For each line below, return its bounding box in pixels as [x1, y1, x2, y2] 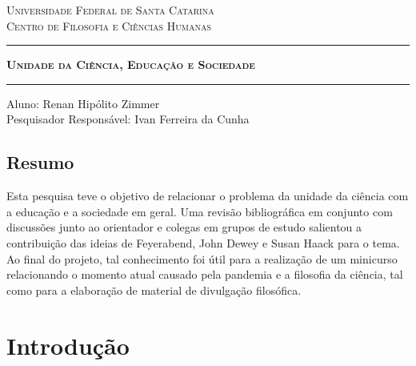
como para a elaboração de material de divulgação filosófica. [6, 281, 302, 298]
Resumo [6, 150, 74, 175]
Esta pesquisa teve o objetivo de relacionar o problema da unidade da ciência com [6, 187, 409, 204]
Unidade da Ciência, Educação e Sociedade [6, 56, 255, 73]
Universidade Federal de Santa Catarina [6, 2, 214, 18]
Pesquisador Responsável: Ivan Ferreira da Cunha [6, 111, 250, 127]
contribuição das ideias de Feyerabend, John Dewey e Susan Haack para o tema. [6, 234, 400, 251]
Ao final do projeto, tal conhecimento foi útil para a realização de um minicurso [6, 250, 398, 267]
